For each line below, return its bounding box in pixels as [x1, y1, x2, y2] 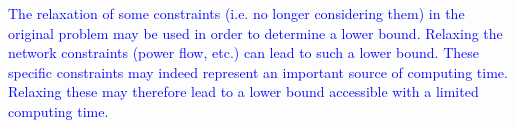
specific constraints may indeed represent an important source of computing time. [8, 61, 508, 82]
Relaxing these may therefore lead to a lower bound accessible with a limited [8, 81, 479, 102]
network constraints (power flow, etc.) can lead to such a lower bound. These [8, 42, 479, 63]
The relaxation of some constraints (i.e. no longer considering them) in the [8, 3, 465, 23]
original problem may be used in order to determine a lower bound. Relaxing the [8, 22, 503, 43]
